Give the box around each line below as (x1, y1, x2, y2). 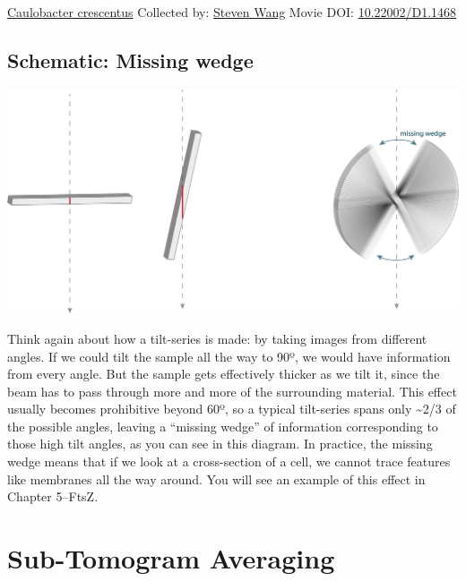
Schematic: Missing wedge (7, 46, 254, 73)
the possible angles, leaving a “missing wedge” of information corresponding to (7, 416, 438, 435)
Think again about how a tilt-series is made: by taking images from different (7, 329, 427, 347)
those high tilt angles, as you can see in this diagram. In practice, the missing (7, 434, 433, 453)
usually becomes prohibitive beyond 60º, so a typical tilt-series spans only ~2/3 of (7, 399, 456, 418)
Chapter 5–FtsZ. (7, 487, 99, 506)
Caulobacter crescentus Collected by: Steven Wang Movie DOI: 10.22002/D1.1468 (7, 3, 457, 21)
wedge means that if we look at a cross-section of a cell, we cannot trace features (7, 452, 451, 471)
